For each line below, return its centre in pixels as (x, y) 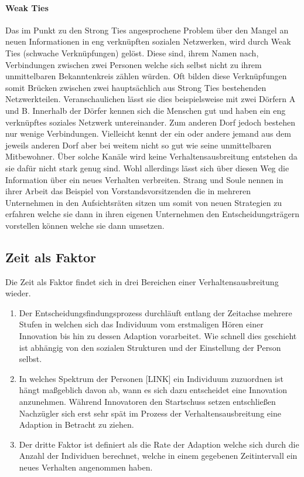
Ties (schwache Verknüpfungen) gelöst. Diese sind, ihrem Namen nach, (132, 53)
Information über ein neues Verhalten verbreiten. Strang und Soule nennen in (144, 179)
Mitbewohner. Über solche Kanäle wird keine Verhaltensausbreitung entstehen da (151, 156)
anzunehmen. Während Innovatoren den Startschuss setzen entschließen (147, 402)
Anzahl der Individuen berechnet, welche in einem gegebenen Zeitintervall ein (158, 456)
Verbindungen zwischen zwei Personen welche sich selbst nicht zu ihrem (134, 64)
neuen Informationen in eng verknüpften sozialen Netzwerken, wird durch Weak (148, 41)
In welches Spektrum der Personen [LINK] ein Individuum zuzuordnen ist (151, 378)
